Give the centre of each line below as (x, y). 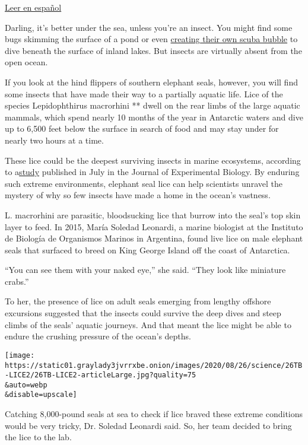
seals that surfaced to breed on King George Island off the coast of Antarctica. (147, 249)
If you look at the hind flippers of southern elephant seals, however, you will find (151, 82)
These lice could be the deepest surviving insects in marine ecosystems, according (153, 160)
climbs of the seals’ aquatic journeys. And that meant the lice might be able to (148, 324)
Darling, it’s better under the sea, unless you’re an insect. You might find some (149, 27)
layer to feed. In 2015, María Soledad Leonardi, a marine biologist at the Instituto (154, 226)
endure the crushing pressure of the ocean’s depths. (98, 336)
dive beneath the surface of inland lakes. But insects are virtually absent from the (153, 50)
